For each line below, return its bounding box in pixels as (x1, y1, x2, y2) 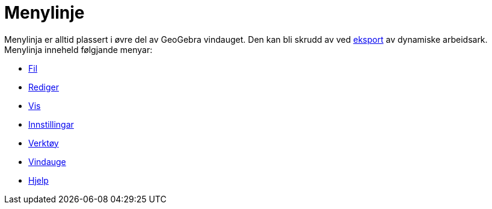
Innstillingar (28, 119, 74, 129)
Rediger (28, 81, 59, 92)
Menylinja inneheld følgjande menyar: (4, 44, 153, 55)
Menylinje (4, 2, 85, 23)
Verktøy (28, 137, 59, 148)
